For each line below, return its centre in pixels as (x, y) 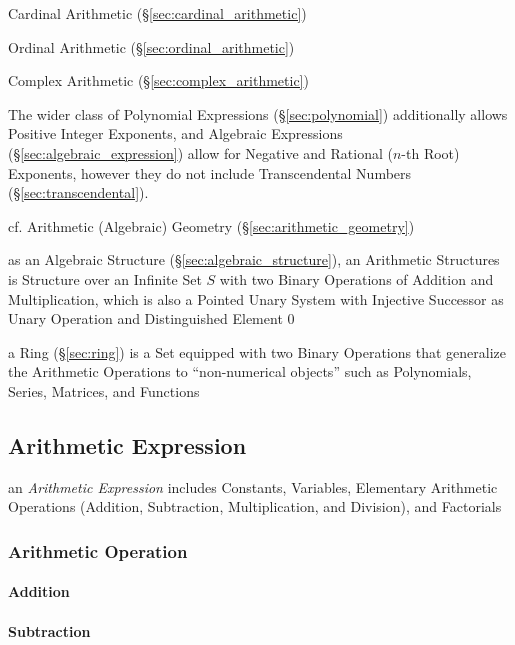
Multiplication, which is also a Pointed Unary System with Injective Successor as (256, 298)
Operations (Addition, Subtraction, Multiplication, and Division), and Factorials (255, 506)
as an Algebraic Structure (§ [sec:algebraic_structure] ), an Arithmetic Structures (254, 259)
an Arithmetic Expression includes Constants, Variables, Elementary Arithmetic (253, 486)
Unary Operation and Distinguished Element (145, 318)
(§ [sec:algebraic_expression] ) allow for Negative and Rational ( (200, 152)
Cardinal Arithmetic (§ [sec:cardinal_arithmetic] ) (157, 13)
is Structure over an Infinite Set (105, 278)
